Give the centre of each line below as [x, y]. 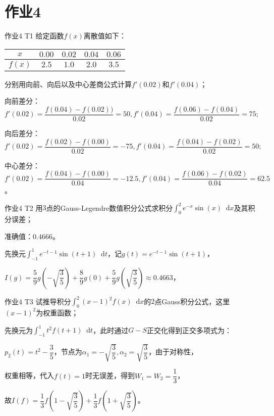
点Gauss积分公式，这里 [192, 301]
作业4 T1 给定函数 [34, 36]
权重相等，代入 [29, 375]
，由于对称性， [173, 352]
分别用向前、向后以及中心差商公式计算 [68, 84]
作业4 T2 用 [24, 207]
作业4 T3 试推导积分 [38, 301]
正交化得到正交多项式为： [189, 330]
